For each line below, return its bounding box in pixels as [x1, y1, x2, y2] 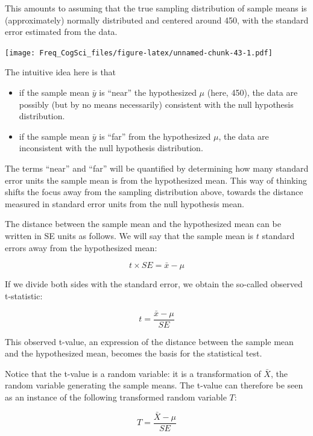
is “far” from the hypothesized [99, 129, 211, 142]
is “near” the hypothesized [99, 86, 197, 99]
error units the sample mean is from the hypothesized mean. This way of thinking [5, 173, 308, 186]
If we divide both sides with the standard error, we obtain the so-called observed [5, 278, 303, 290]
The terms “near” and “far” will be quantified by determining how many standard [5, 162, 309, 174]
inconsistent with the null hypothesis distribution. [19, 142, 203, 154]
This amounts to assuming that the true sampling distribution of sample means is [5, 2, 307, 14]
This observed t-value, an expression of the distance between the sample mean [5, 335, 294, 347]
